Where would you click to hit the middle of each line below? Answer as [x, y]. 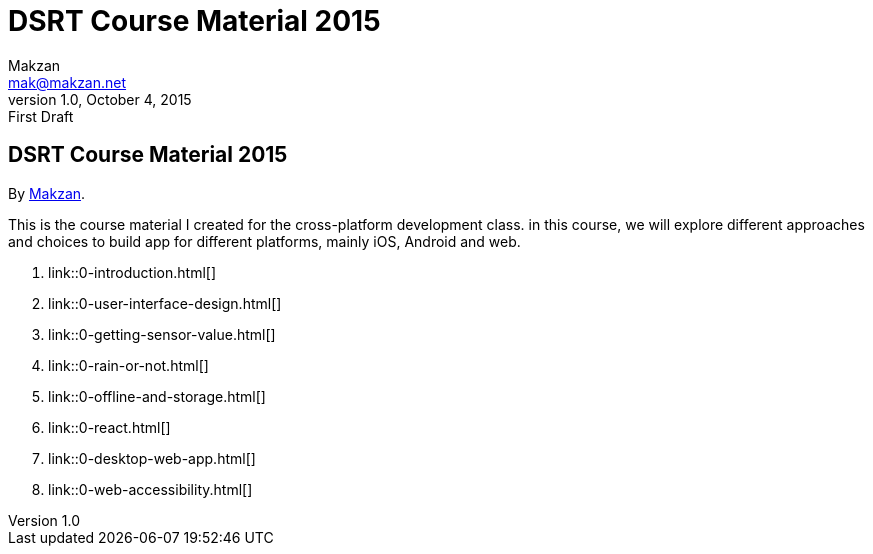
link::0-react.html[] [109, 427]
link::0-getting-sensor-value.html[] [162, 334]
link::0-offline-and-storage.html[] [157, 396]
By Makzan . [47, 193]
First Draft [41, 116]
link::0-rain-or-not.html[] [128, 365]
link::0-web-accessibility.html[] [150, 489]
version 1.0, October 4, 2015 [100, 99]
